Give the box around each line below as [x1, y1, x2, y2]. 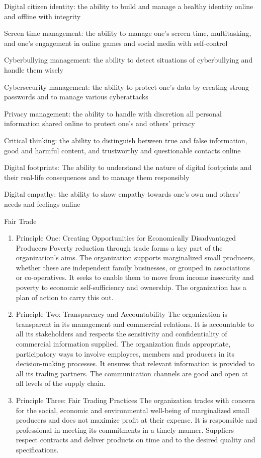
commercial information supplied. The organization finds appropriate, [16, 338, 231, 349]
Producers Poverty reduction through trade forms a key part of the [16, 242, 223, 253]
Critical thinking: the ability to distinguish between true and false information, [4, 135, 247, 145]
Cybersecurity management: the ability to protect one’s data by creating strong [4, 81, 249, 92]
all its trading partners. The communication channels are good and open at [16, 368, 248, 378]
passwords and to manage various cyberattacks [4, 91, 148, 102]
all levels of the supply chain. [16, 378, 106, 388]
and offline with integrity [4, 11, 81, 21]
